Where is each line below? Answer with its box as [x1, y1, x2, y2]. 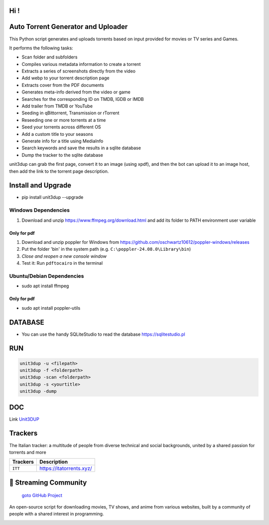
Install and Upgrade [9, 181, 72, 190]
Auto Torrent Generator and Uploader [9, 22, 128, 31]
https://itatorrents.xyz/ [39, 465, 92, 472]
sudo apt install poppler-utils [21, 305, 81, 311]
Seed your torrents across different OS [21, 124, 102, 130]
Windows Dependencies [9, 207, 70, 214]
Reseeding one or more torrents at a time [21, 117, 106, 123]
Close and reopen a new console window [21, 253, 107, 259]
